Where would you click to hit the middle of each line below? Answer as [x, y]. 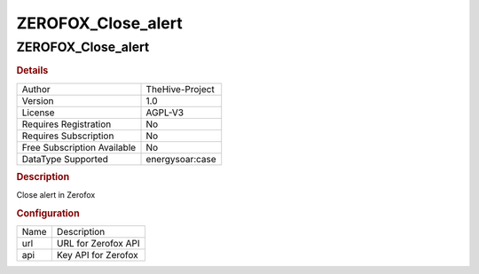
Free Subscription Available [79, 147]
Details [32, 71]
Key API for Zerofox [98, 255]
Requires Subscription [68, 136]
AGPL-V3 [165, 113]
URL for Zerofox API [98, 244]
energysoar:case [181, 159]
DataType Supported [65, 159]
